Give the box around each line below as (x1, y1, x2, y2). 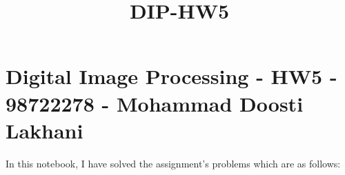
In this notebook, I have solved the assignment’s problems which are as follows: (6, 156, 341, 170)
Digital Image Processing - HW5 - (6, 62, 337, 90)
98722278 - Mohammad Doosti (6, 89, 304, 117)
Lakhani (6, 116, 83, 144)
